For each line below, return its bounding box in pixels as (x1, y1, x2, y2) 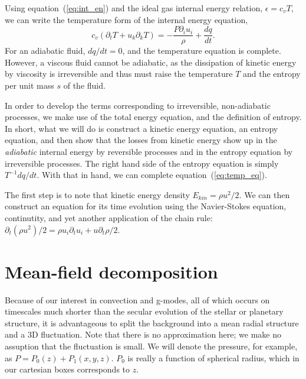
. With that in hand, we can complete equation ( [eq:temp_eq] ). (37, 169, 267, 181)
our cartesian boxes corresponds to (5, 363, 130, 375)
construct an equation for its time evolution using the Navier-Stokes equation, (5, 200, 287, 212)
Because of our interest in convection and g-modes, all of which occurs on (5, 293, 270, 306)
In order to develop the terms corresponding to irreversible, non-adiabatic (5, 99, 271, 111)
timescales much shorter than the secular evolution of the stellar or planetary (5, 305, 284, 318)
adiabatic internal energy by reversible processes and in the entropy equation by (5, 145, 293, 157)
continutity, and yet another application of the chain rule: (5, 211, 213, 223)
